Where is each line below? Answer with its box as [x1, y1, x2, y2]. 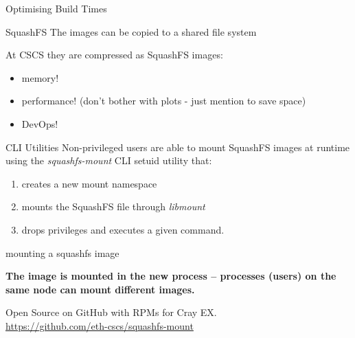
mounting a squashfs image [5, 245, 119, 260]
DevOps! [21, 116, 58, 131]
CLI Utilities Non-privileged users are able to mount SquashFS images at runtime [5, 139, 350, 154]
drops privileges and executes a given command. [21, 222, 225, 236]
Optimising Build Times [5, 1, 107, 15]
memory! [21, 70, 59, 84]
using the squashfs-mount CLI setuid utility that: [5, 153, 212, 168]
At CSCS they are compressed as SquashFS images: [5, 47, 223, 62]
